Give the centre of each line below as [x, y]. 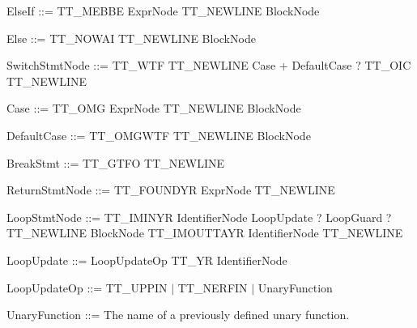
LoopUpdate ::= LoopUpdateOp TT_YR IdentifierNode [147, 260]
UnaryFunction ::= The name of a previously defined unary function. [178, 315]
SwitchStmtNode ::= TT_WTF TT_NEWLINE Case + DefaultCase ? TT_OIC [209, 65]
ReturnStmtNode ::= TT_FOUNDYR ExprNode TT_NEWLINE [171, 190]
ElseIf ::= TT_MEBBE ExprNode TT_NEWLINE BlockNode [163, 11]
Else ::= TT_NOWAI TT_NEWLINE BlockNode [131, 38]
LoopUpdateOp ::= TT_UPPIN [87, 287]
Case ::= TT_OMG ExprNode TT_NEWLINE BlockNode [154, 108]
